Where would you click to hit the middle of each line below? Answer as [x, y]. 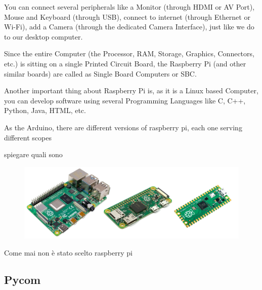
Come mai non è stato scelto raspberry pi [68, 252]
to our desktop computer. [43, 36]
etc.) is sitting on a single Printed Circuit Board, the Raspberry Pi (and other [125, 63]
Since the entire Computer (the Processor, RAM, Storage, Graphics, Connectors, [129, 53]
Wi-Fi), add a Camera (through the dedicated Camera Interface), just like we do [129, 27]
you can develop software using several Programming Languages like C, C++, [125, 100]
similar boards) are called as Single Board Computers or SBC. [100, 73]
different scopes [28, 137]
